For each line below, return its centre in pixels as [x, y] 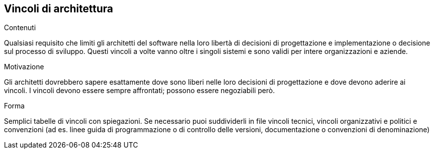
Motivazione [24, 67]
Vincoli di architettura [59, 9]
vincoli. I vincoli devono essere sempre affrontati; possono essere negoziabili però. [139, 91]
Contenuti [20, 28]
